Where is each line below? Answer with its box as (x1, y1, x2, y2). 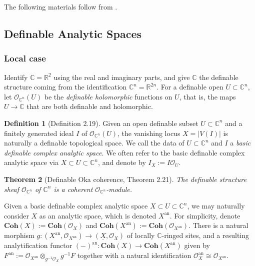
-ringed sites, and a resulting (161, 230, 249, 240)
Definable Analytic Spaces (4, 25, 142, 41)
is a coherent (53, 183, 93, 194)
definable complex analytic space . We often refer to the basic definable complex (4, 147, 245, 157)
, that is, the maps (179, 91, 236, 101)
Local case (4, 52, 46, 64)
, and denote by (98, 157, 146, 167)
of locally (126, 230, 155, 240)
